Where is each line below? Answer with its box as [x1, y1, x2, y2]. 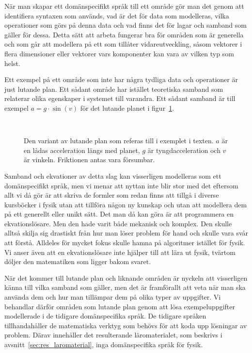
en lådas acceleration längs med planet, [24, 145, 140, 155]
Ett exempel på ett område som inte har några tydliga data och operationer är [4, 74, 238, 84]
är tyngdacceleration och [147, 145, 220, 155]
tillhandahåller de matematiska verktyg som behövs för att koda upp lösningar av [4, 320, 247, 330]
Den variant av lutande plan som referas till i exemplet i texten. [24, 135, 214, 146]
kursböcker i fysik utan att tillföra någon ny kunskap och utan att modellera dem [4, 199, 247, 209]
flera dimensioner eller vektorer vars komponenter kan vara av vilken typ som [4, 48, 234, 58]
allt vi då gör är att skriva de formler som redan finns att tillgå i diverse [4, 190, 219, 200]
